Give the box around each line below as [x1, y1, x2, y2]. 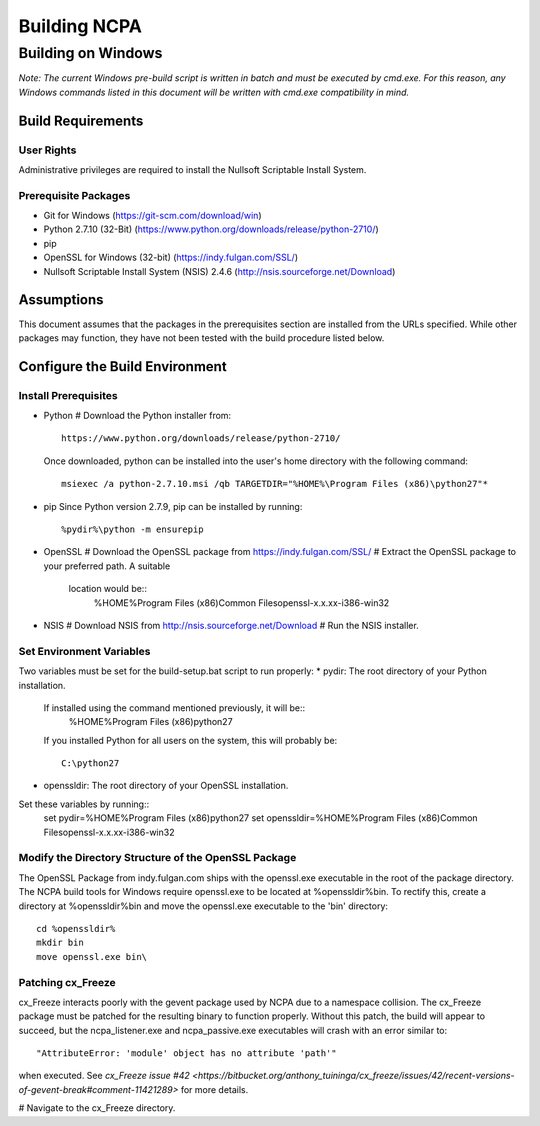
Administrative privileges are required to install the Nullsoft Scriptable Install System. [18, 163, 367, 175]
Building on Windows [18, 44, 163, 62]
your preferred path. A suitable [43, 560, 171, 572]
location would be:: [68, 583, 147, 595]
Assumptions [18, 291, 104, 309]
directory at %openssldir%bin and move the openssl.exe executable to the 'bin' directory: [18, 900, 389, 912]
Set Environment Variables [18, 644, 151, 658]
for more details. [180, 1083, 249, 1095]
